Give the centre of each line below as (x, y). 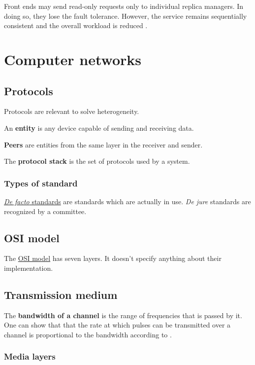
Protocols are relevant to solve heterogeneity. (72, 111)
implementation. (29, 268)
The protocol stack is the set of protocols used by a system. (97, 161)
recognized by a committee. (45, 211)
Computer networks (73, 59)
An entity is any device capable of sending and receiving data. (99, 128)
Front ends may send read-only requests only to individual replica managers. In (124, 6)
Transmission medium (61, 294)
